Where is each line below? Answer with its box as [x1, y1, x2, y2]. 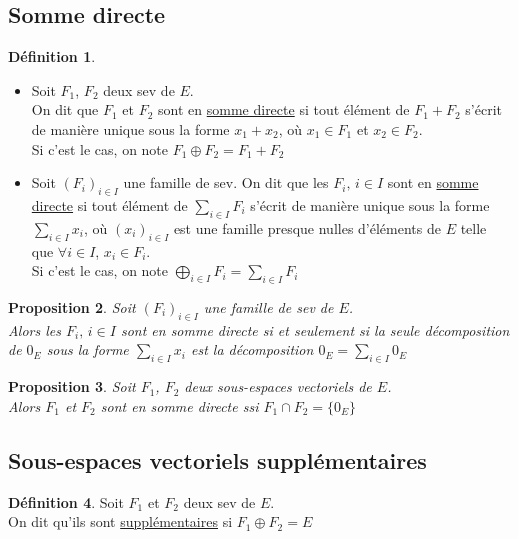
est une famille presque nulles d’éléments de [173, 217, 441, 238]
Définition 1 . [8, 46, 96, 67]
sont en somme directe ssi [100, 395, 259, 416]
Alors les [8, 319, 62, 340]
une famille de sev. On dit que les [123, 172, 329, 193]
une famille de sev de [203, 296, 334, 317]
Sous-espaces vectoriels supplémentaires [8, 444, 427, 475]
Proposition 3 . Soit [8, 376, 136, 397]
